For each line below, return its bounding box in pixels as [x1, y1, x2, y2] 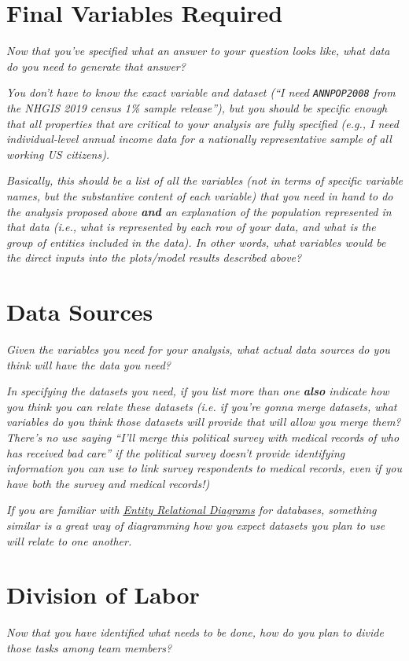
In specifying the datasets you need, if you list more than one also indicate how [6, 383, 389, 399]
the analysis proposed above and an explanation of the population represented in [6, 203, 392, 219]
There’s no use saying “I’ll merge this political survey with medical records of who [6, 429, 400, 445]
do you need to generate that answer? [6, 57, 186, 74]
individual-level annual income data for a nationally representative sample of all [6, 130, 392, 147]
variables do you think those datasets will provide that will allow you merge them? [6, 413, 401, 430]
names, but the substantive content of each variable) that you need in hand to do [6, 187, 393, 204]
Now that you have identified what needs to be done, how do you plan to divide [6, 624, 384, 641]
